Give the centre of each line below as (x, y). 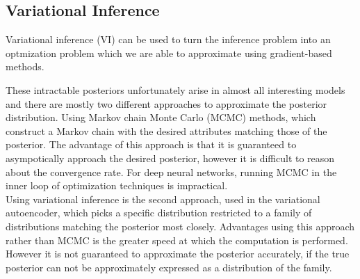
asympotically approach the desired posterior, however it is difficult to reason (170, 158)
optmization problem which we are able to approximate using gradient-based (169, 53)
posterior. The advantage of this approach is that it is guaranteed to (151, 144)
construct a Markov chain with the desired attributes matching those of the (166, 130)
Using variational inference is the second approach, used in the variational (163, 199)
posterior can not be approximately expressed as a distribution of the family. (169, 267)
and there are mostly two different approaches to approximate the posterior (166, 103)
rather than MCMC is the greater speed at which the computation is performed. (177, 240)
